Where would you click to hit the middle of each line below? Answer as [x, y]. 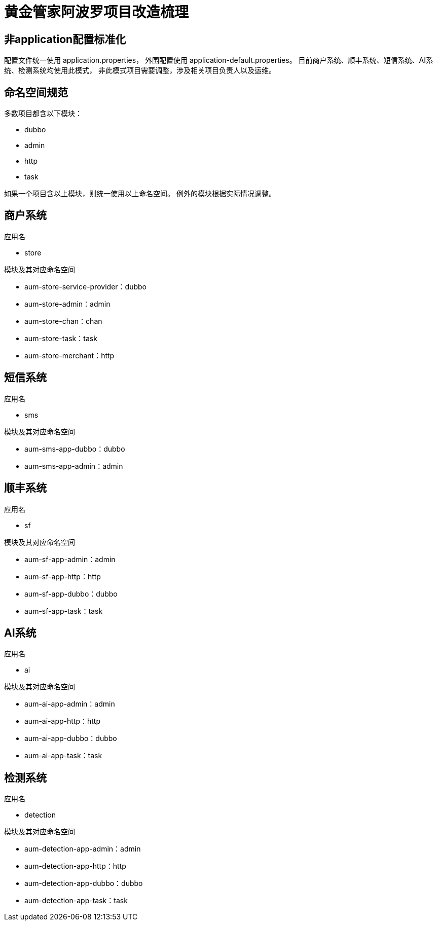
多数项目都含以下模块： [43, 114]
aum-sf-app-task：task [64, 611]
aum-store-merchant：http [69, 355]
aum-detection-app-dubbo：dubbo [84, 883]
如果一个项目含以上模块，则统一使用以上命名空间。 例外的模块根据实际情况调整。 [140, 194]
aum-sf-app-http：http [63, 576]
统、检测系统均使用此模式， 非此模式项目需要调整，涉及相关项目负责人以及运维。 [140, 70]
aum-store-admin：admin [67, 304]
